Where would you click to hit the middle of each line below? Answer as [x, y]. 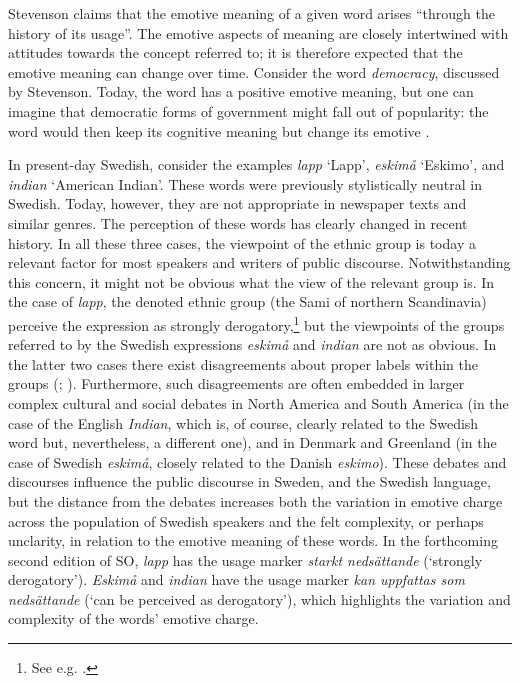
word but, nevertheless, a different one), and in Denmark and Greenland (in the [252, 442]
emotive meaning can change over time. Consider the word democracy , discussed [254, 71]
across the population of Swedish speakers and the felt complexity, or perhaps [246, 520]
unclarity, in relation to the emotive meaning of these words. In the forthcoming [253, 540]
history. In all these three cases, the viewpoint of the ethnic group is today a [242, 242]
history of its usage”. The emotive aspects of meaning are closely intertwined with [258, 32]
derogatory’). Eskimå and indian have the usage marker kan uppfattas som [236, 579]
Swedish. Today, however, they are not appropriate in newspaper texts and [237, 203]
